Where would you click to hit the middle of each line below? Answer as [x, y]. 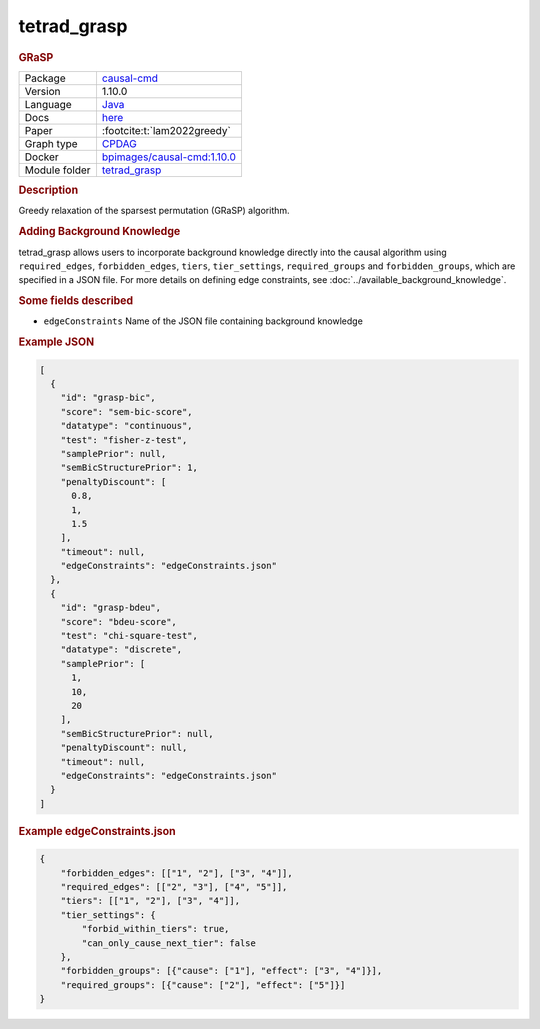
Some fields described [76, 301]
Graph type [51, 143]
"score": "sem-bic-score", [127, 411]
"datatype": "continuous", [127, 426]
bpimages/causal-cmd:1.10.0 [169, 157]
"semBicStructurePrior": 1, [129, 468]
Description [48, 190]
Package [45, 78]
